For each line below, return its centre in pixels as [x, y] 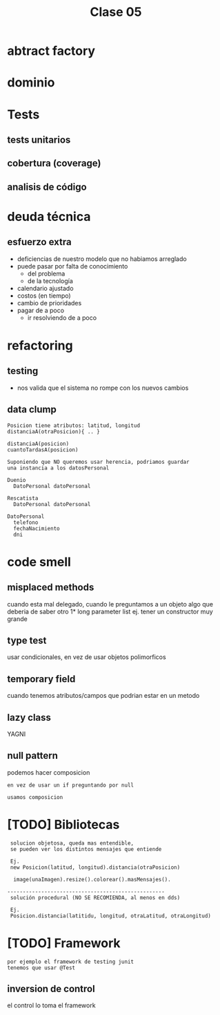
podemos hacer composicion [49, 772]
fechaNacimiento [37, 528]
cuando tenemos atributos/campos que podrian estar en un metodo [103, 696]
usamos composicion [35, 797]
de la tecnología [50, 280]
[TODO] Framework [64, 943]
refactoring [40, 345]
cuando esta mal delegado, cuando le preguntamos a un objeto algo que [110, 604]
